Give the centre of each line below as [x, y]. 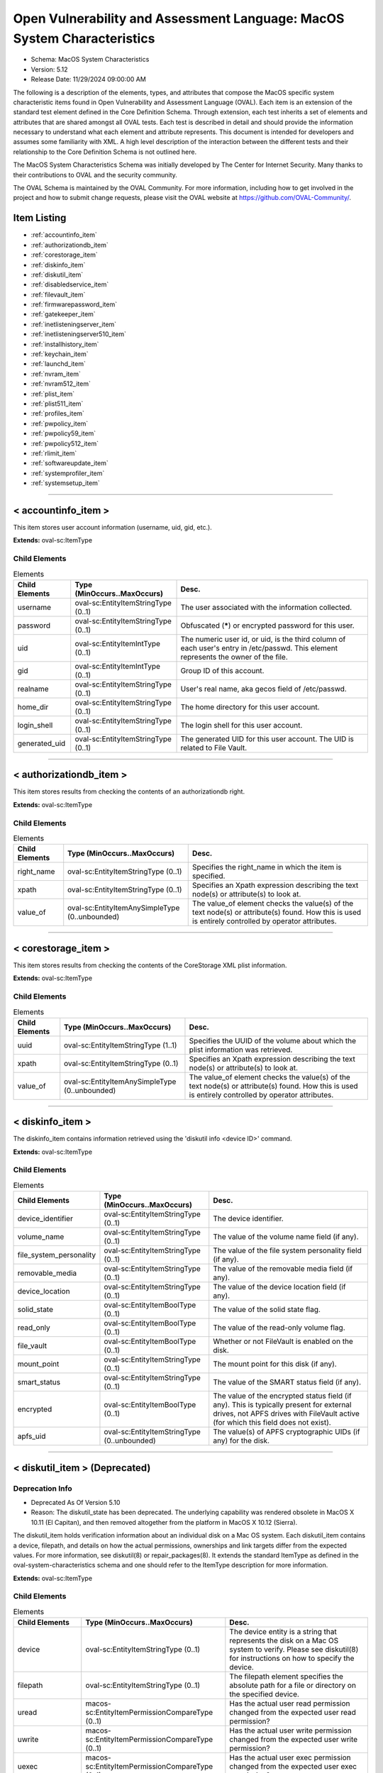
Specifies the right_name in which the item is [267, 867]
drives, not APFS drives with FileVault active [286, 1413]
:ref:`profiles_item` [58, 413]
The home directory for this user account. [250, 707]
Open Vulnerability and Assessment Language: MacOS [179, 18]
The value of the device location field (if [279, 1287]
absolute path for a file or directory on [293, 1686]
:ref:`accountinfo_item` [64, 235]
